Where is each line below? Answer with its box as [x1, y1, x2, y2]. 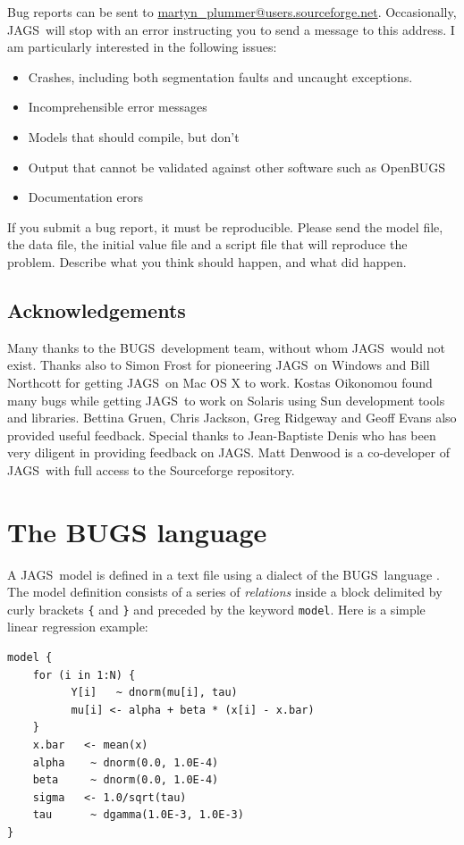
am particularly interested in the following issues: [7, 38, 277, 56]
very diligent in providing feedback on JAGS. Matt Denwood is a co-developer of [7, 443, 450, 462]
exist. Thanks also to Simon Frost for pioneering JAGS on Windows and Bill [7, 356, 430, 374]
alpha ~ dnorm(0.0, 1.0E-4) [32, 756, 219, 769]
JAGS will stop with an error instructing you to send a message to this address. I [7, 20, 455, 38]
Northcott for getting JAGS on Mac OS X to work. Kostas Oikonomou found [7, 372, 433, 391]
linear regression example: [7, 617, 148, 636]
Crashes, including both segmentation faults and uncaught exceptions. [28, 67, 413, 86]
